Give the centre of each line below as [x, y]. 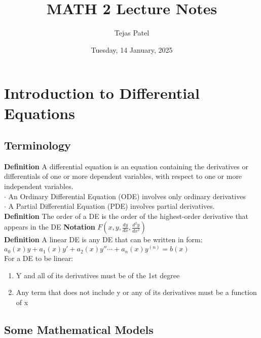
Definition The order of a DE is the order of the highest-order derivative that [126, 216]
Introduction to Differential [102, 93]
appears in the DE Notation [50, 227]
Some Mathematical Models [79, 329]
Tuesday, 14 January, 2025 [132, 49]
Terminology [38, 145]
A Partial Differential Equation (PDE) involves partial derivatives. [111, 206]
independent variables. [39, 186]
